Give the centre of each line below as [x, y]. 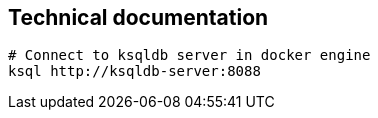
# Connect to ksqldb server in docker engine [189, 55]
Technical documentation [138, 17]
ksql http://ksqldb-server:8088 [134, 71]
